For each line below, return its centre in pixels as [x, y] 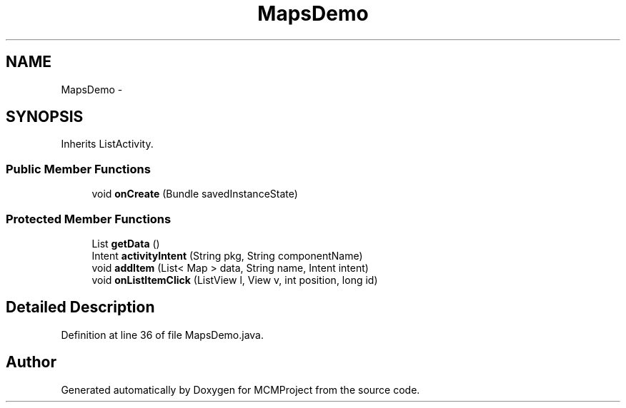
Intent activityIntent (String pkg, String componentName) [227, 255]
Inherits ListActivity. [107, 144]
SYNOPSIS [45, 117]
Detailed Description [80, 307]
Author [31, 362]
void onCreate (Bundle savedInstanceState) [195, 194]
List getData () [126, 243]
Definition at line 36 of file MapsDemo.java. [163, 335]
